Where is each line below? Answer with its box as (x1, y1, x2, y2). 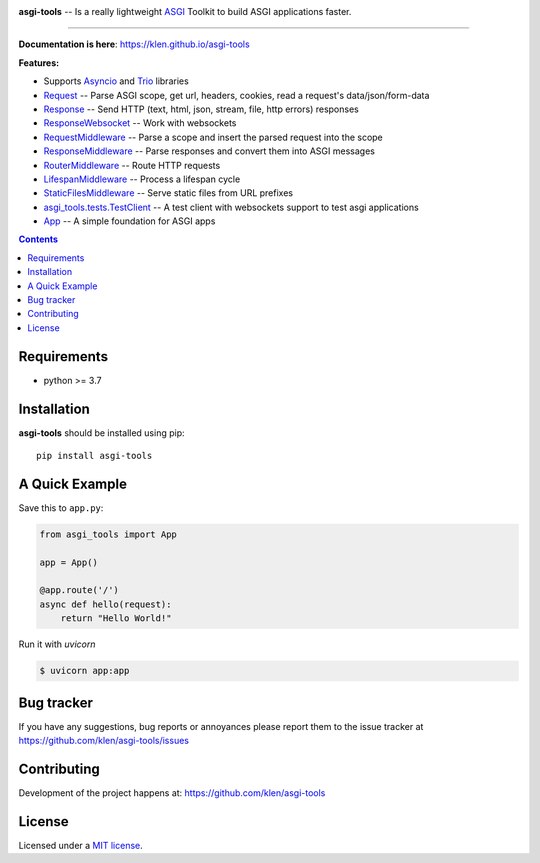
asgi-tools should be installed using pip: (18, 426, 185, 439)
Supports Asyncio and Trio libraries (43, 75, 189, 87)
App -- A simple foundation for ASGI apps (43, 215, 216, 227)
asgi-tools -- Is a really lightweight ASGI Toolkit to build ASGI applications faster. (18, 6, 352, 17)
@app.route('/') (39, 585, 120, 596)
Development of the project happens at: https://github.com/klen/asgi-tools (18, 787, 326, 799)
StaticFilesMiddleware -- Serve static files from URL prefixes (43, 187, 294, 199)
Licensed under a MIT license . (18, 839, 144, 851)
